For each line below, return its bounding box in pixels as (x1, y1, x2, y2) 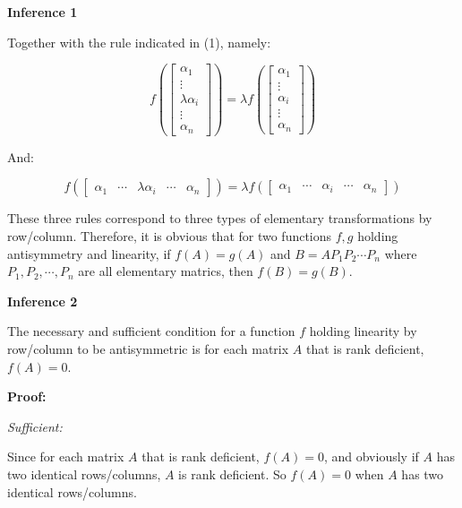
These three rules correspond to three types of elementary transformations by (7, 209, 432, 228)
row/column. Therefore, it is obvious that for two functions (7, 226, 332, 245)
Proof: (7, 387, 47, 406)
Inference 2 (7, 291, 78, 310)
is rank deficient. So (178, 464, 287, 483)
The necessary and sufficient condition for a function (7, 322, 295, 340)
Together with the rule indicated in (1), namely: (7, 32, 271, 51)
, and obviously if (323, 447, 419, 466)
